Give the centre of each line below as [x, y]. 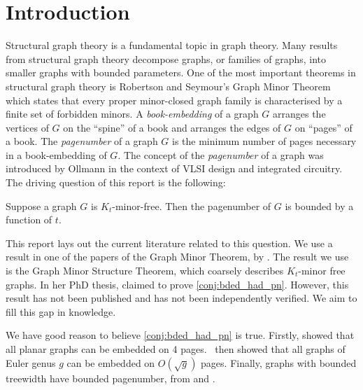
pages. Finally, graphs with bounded [279, 362]
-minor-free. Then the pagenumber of [192, 206]
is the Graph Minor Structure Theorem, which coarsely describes [145, 271]
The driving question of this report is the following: [116, 182]
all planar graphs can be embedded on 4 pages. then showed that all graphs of [176, 349]
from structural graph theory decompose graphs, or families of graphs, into [166, 58]
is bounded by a [319, 206]
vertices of [27, 127]
